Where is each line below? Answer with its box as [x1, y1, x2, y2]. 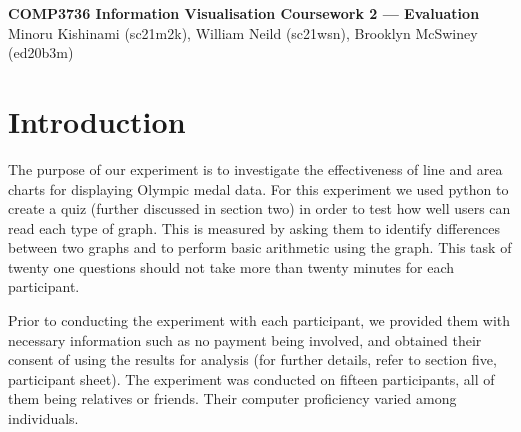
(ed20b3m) [8, 42, 74, 63]
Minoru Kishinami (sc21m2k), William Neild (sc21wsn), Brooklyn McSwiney [8, 22, 478, 43]
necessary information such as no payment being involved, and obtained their [8, 329, 482, 350]
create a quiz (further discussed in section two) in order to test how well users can [8, 198, 511, 219]
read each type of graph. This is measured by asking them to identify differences [8, 217, 501, 238]
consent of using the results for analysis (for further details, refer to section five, [8, 349, 497, 370]
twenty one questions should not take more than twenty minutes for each [8, 256, 455, 277]
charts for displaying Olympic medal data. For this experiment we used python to [8, 178, 509, 199]
